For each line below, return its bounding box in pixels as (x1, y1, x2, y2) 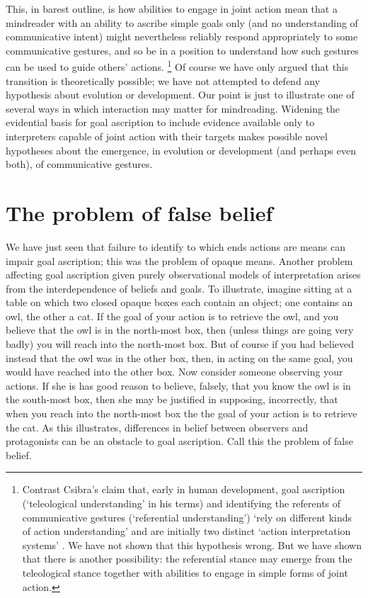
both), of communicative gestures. (6, 157, 153, 171)
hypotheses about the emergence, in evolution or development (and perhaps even (6, 142, 357, 157)
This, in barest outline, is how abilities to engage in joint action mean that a (6, 1, 338, 16)
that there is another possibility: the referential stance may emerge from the (22, 551, 352, 566)
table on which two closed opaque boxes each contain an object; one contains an (6, 295, 353, 310)
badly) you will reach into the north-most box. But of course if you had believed (6, 337, 355, 351)
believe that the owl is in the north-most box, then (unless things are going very (6, 322, 354, 337)
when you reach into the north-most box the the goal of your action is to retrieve (6, 406, 357, 421)
